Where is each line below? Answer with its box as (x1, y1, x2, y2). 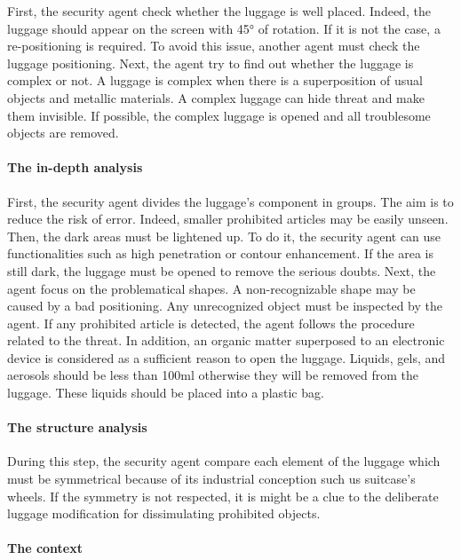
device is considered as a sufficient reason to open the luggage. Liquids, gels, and (7, 348, 446, 367)
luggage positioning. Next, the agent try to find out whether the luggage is (7, 53, 414, 72)
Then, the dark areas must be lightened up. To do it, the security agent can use (7, 226, 441, 245)
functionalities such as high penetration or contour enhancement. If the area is (7, 244, 433, 263)
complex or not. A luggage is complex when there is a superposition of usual (7, 71, 423, 90)
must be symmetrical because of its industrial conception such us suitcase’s (7, 469, 416, 488)
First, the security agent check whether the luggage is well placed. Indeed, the (7, 2, 431, 20)
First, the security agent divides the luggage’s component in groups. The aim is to (7, 192, 454, 210)
